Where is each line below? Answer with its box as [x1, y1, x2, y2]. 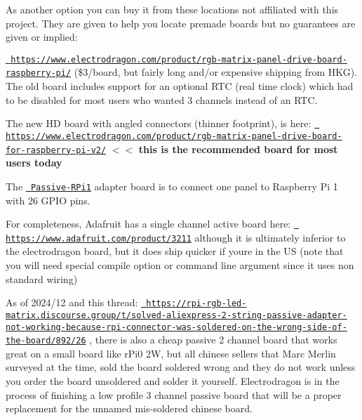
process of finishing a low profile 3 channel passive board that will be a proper [6, 387, 342, 402]
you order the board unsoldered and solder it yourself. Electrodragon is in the [6, 374, 340, 388]
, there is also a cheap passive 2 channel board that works [89, 332, 337, 347]
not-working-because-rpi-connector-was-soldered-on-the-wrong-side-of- [6, 322, 347, 332]
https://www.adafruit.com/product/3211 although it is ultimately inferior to [6, 230, 346, 244]
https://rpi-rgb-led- [146, 298, 247, 309]
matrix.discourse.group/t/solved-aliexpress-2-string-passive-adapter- [6, 310, 347, 320]
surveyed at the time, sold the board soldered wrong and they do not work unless [6, 360, 356, 374]
